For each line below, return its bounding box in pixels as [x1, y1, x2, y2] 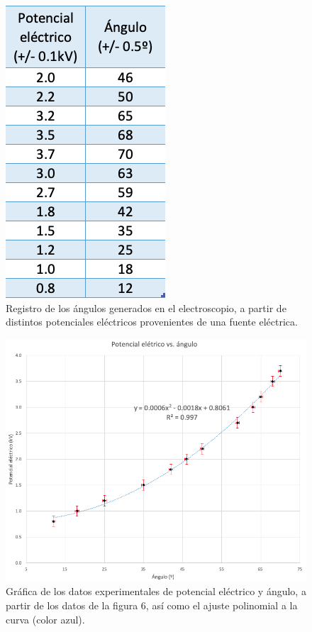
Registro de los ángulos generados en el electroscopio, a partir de [6, 300, 286, 315]
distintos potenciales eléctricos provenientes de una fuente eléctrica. [6, 314, 298, 329]
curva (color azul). [6, 611, 85, 626]
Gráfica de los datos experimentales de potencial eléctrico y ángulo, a [6, 584, 306, 599]
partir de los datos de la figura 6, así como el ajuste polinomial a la [6, 597, 298, 612]
